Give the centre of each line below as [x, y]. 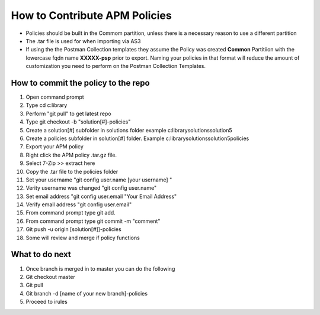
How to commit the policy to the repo [81, 83]
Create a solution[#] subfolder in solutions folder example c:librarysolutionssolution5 [129, 130]
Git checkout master [50, 277]
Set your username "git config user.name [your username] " [99, 180]
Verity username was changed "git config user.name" [91, 188]
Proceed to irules [47, 302]
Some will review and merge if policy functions [83, 238]
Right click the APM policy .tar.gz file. [71, 155]
